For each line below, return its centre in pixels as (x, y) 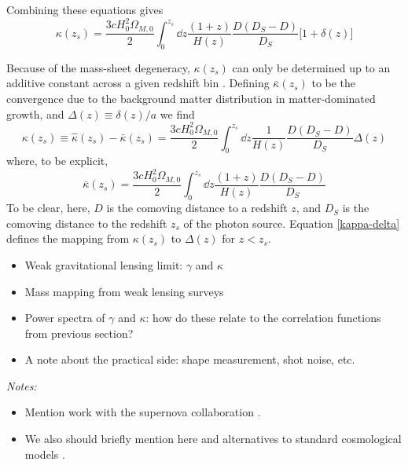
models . (45, 454)
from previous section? (79, 333)
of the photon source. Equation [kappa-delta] (292, 223)
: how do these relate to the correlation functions (263, 318)
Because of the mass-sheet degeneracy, (98, 67)
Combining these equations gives (85, 9)
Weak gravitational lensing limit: (104, 264)
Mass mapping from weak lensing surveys (124, 291)
